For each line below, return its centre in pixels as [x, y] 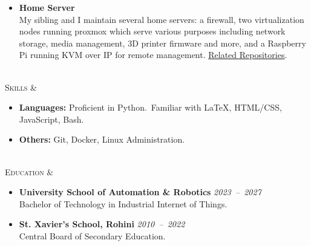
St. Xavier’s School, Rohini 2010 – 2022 [102, 224]
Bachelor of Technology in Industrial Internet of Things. [123, 203]
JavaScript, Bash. [51, 119]
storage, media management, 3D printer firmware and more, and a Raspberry [162, 43]
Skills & [21, 87]
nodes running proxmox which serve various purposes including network [152, 31]
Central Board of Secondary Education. [92, 235]
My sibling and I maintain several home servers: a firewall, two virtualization [162, 19]
